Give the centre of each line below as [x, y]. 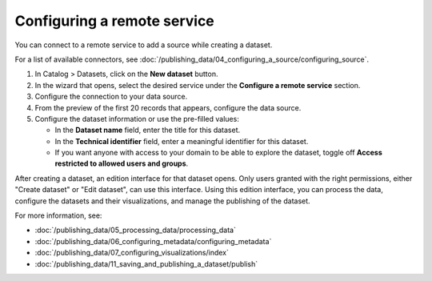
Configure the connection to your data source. [111, 97]
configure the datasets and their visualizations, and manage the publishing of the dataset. [163, 201]
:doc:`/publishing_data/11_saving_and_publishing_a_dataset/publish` [146, 263]
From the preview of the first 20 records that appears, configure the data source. [168, 107]
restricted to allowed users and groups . [122, 163]
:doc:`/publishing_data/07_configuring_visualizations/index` [132, 253]
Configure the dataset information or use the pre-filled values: [137, 118]
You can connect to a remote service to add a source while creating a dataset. [144, 45]
